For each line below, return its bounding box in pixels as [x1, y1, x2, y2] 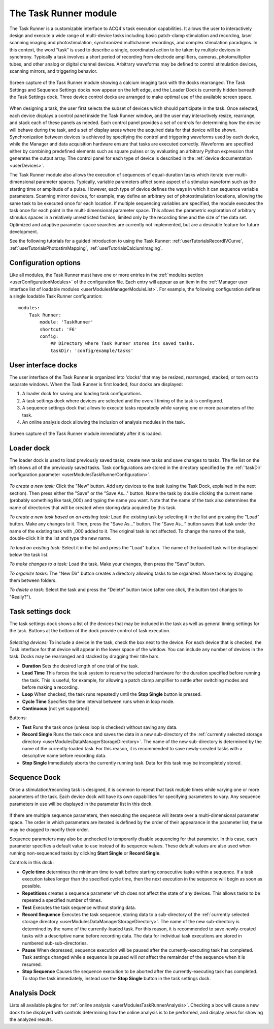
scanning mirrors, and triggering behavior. [9, 68, 98, 74]
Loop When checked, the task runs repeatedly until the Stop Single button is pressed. [22, 691, 202, 697]
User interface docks [9, 361, 78, 369]
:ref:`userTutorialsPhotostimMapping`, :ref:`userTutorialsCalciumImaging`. [9, 245, 163, 251]
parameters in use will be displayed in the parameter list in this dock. [9, 801, 153, 807]
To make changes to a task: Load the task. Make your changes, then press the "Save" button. [9, 561, 205, 567]
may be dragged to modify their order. [9, 827, 89, 833]
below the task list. [9, 551, 49, 557]
